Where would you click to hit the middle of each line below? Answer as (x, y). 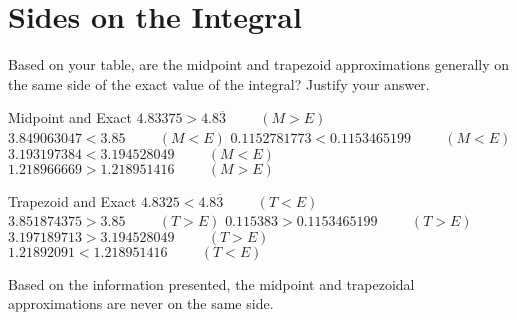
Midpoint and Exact (70, 117)
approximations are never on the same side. (141, 303)
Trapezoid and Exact (72, 200)
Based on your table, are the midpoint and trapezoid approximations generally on (259, 64)
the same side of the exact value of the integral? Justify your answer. (219, 83)
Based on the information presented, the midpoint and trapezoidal (211, 283)
